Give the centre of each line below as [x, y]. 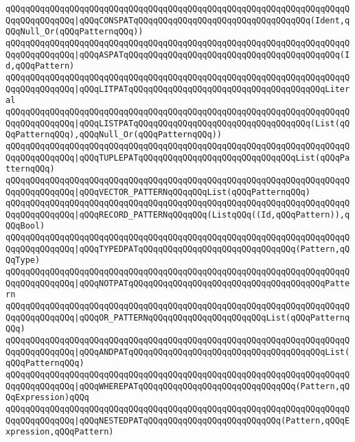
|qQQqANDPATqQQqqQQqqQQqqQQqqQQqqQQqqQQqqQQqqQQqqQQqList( [212, 352]
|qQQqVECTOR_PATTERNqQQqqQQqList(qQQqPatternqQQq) [192, 192]
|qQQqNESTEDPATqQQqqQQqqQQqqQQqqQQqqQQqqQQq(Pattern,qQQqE [212, 420]
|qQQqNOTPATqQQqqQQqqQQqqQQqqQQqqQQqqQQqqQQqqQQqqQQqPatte [212, 283]
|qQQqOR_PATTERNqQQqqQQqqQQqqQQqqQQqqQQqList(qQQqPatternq [212, 317]
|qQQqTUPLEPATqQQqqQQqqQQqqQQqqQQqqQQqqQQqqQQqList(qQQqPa [212, 158]
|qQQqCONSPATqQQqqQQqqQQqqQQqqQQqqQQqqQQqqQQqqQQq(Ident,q [212, 20]
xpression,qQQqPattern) [60, 432]
